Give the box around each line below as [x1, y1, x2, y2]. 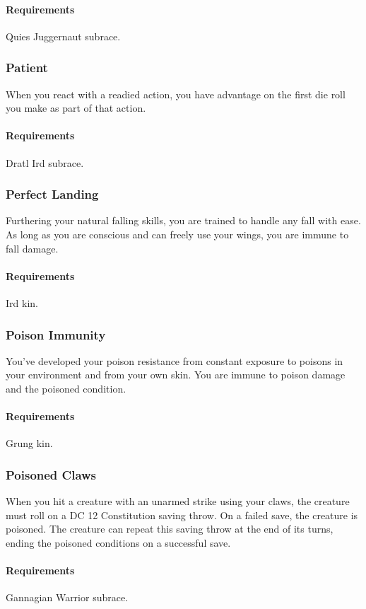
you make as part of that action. [6, 100, 146, 115]
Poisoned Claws [6, 465, 97, 483]
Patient [6, 59, 48, 76]
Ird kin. [6, 295, 38, 310]
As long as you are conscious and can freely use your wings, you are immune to [6, 227, 349, 241]
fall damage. [6, 240, 59, 255]
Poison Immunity [6, 325, 106, 343]
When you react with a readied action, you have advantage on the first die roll [6, 86, 346, 101]
